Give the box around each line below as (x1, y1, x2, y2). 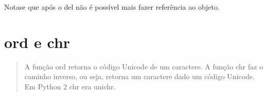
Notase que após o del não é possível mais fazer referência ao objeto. (4, 2, 220, 12)
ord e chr (4, 31, 70, 52)
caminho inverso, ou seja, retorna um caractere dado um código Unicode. (24, 71, 255, 82)
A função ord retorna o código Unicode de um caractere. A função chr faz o (24, 61, 263, 71)
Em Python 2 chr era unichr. (24, 81, 116, 91)
